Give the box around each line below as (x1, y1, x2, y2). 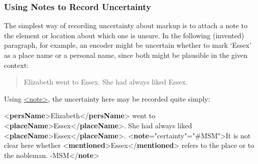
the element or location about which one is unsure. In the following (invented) (4, 30, 244, 40)
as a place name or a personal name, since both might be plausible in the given (4, 50, 247, 60)
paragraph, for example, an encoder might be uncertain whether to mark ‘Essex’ (4, 40, 251, 50)
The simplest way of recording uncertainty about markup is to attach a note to (4, 20, 247, 31)
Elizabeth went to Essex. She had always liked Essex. (24, 76, 188, 87)
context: (4, 59, 29, 70)
